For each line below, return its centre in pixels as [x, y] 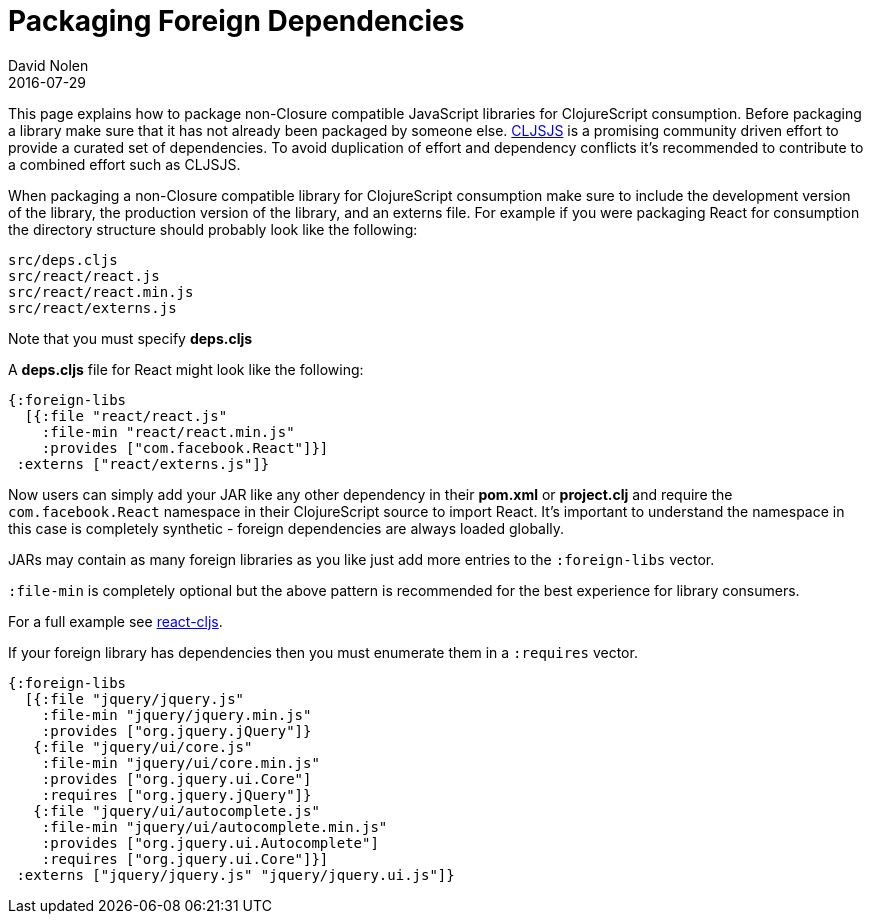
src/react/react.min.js [101, 291]
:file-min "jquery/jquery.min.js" [176, 714]
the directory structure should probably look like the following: [213, 229]
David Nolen [48, 65]
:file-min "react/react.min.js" [168, 431]
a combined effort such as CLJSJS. [124, 164]
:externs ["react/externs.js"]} [143, 463]
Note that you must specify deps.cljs [130, 338]
